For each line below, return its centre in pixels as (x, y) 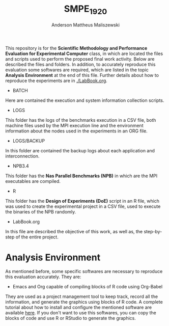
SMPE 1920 (86, 10)
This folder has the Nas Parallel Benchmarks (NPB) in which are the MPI (81, 176)
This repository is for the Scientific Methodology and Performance (76, 48)
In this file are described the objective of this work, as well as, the (74, 231)
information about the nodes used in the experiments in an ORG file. (76, 131)
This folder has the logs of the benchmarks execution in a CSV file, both (81, 120)
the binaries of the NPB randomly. (41, 211)
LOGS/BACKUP (29, 141)
